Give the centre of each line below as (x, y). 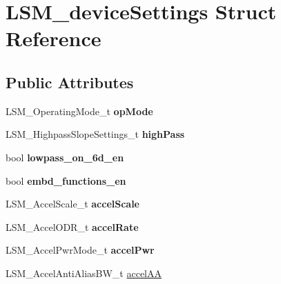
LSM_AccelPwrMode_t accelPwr (80, 250)
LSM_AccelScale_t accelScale (72, 204)
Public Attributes (70, 82)
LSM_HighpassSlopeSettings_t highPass (95, 134)
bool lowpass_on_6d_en (65, 157)
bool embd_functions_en (66, 180)
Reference (54, 38)
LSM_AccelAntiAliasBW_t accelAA (84, 273)
